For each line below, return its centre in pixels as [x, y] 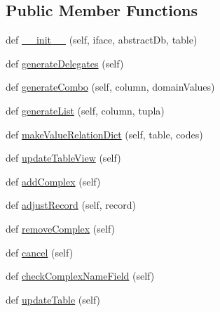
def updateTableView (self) [63, 158]
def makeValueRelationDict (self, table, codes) [104, 134]
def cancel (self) [40, 252]
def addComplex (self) [53, 181]
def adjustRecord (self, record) [71, 205]
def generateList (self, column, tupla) [85, 110]
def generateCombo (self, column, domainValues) [110, 87]
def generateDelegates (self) [65, 63]
